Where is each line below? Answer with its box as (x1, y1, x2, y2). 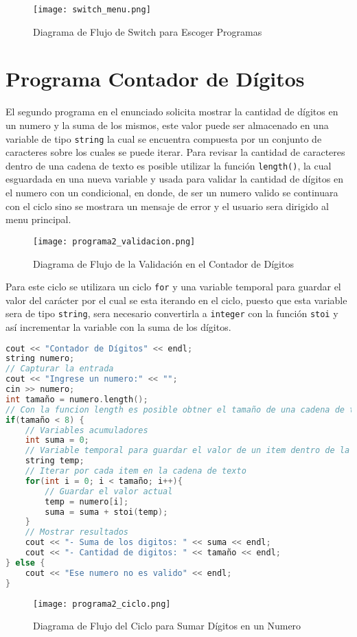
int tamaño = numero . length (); (5, 394, 148, 404)
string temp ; (25, 456, 84, 466)
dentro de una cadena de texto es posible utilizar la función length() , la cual (5, 158, 332, 172)
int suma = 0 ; (25, 435, 89, 445)
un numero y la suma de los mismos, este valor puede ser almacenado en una (5, 117, 329, 132)
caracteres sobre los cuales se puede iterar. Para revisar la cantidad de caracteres (5, 145, 345, 159)
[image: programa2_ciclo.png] (33, 599, 171, 609)
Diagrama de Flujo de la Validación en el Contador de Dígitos (33, 256, 294, 270)
